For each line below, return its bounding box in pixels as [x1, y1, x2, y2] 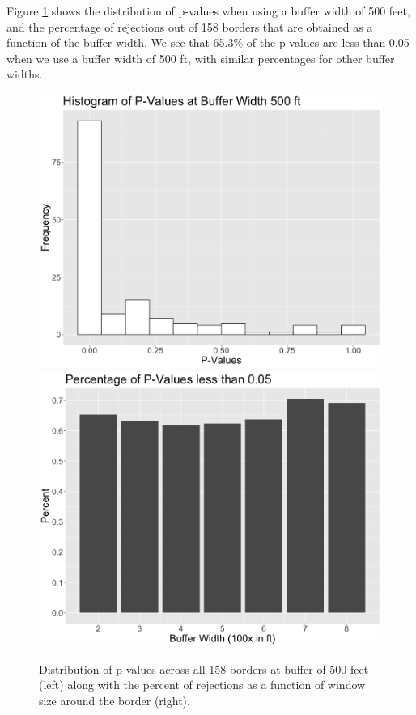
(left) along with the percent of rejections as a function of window [39, 676, 366, 693]
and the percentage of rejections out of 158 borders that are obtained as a [6, 18, 373, 35]
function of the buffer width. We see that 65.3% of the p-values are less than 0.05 [6, 34, 410, 51]
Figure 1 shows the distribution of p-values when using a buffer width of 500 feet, [6, 2, 410, 19]
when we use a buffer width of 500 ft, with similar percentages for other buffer [6, 49, 395, 66]
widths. [6, 66, 43, 82]
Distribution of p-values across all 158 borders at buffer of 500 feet [39, 660, 369, 677]
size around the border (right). [39, 692, 190, 709]
